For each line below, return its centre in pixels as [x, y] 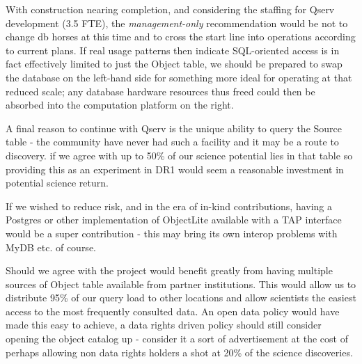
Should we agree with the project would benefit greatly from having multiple [169, 270]
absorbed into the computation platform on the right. [120, 105]
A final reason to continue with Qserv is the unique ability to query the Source [174, 128]
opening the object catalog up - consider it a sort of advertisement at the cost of [177, 339]
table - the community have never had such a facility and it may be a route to [172, 142]
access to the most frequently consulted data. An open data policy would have [173, 311]
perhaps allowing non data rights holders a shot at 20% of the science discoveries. [179, 352]
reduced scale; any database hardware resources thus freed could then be [160, 91]
